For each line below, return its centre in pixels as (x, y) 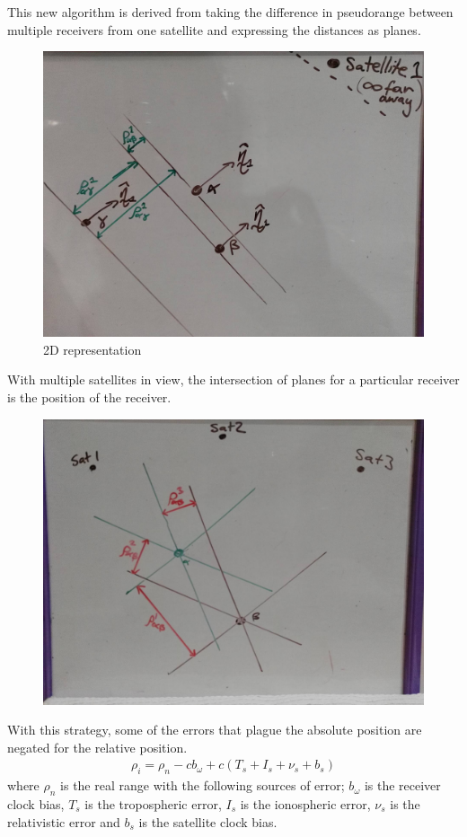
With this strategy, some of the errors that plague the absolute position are (215, 730)
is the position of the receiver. (89, 396)
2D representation (93, 349)
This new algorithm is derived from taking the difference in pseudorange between (230, 12)
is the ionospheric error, (305, 803)
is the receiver (402, 785)
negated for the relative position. (97, 747)
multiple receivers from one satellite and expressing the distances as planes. (214, 29)
